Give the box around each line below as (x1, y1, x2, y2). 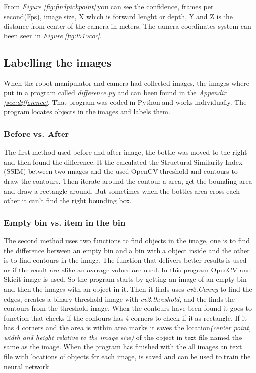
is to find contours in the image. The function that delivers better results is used (4, 255, 247, 265)
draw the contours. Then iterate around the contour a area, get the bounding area (4, 175, 252, 186)
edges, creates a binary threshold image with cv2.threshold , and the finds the (4, 293, 235, 304)
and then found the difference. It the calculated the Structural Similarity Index (4, 156, 243, 167)
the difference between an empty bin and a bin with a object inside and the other (4, 245, 250, 255)
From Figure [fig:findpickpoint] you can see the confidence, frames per (4, 1, 214, 11)
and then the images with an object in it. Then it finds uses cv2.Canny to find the (4, 283, 252, 294)
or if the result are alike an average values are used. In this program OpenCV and (4, 264, 251, 274)
